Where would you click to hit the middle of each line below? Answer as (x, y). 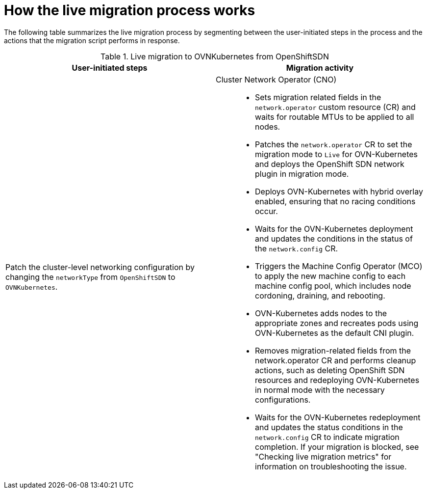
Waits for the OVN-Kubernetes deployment (334, 229)
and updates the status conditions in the (329, 427)
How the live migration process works (130, 10)
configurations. (283, 399)
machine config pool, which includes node (333, 286)
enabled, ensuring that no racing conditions (335, 201)
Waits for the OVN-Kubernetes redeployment (338, 417)
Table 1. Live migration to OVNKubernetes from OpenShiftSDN (215, 56)
